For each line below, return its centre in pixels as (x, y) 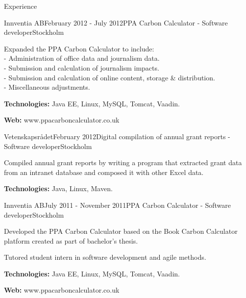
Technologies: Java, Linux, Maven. (58, 188)
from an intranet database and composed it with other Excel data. (104, 172)
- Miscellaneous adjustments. (47, 87)
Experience (21, 6)
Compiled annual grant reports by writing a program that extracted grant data (123, 162)
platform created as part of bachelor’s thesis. (71, 240)
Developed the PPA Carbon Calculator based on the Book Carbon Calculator (121, 231)
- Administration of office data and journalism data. (82, 58)
